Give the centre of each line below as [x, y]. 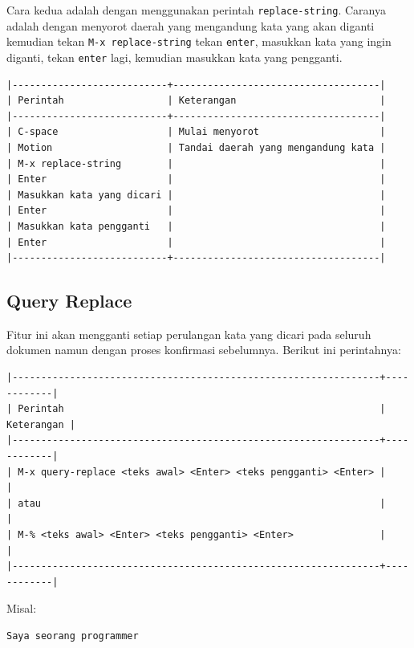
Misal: [22, 608]
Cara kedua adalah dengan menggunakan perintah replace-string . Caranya [196, 10]
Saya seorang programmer [73, 636]
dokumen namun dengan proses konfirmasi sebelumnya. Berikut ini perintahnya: [204, 350]
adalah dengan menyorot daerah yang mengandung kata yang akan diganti [191, 25]
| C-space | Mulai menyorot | [196, 132]
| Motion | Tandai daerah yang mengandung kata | [196, 147]
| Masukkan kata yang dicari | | [196, 195]
